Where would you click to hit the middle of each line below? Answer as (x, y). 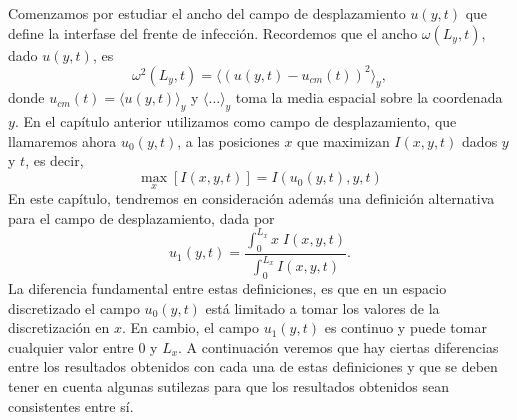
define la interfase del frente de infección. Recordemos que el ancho (213, 32)
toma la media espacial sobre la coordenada (369, 97)
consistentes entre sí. (71, 405)
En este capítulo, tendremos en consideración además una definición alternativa (251, 198)
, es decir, (54, 160)
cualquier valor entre (71, 346)
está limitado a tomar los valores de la (322, 307)
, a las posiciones (228, 140)
